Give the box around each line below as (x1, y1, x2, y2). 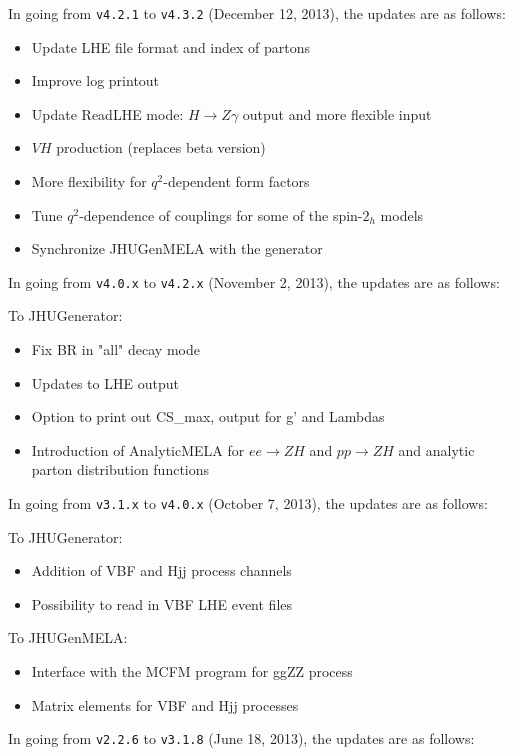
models (380, 204, 424, 225)
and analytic (398, 439, 475, 460)
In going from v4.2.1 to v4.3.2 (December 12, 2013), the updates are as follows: (8, 3, 506, 23)
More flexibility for (31, 171, 147, 192)
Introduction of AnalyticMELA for (31, 439, 245, 460)
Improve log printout (31, 70, 160, 91)
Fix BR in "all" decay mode (31, 339, 200, 360)
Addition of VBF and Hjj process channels (31, 560, 292, 581)
